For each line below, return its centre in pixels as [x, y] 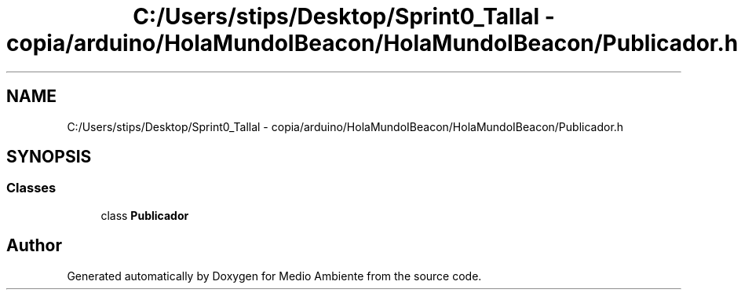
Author [34, 246]
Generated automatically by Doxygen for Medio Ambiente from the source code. [274, 276]
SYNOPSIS [49, 157]
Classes [31, 188]
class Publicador [145, 215]
